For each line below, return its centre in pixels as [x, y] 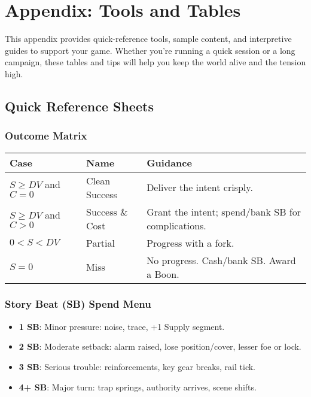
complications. [176, 225]
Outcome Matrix [46, 136]
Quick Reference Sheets [79, 106]
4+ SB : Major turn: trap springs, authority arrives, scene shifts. [138, 387]
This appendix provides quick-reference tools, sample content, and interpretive [148, 39]
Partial [100, 243]
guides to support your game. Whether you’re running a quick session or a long [150, 50]
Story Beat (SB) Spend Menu [78, 304]
